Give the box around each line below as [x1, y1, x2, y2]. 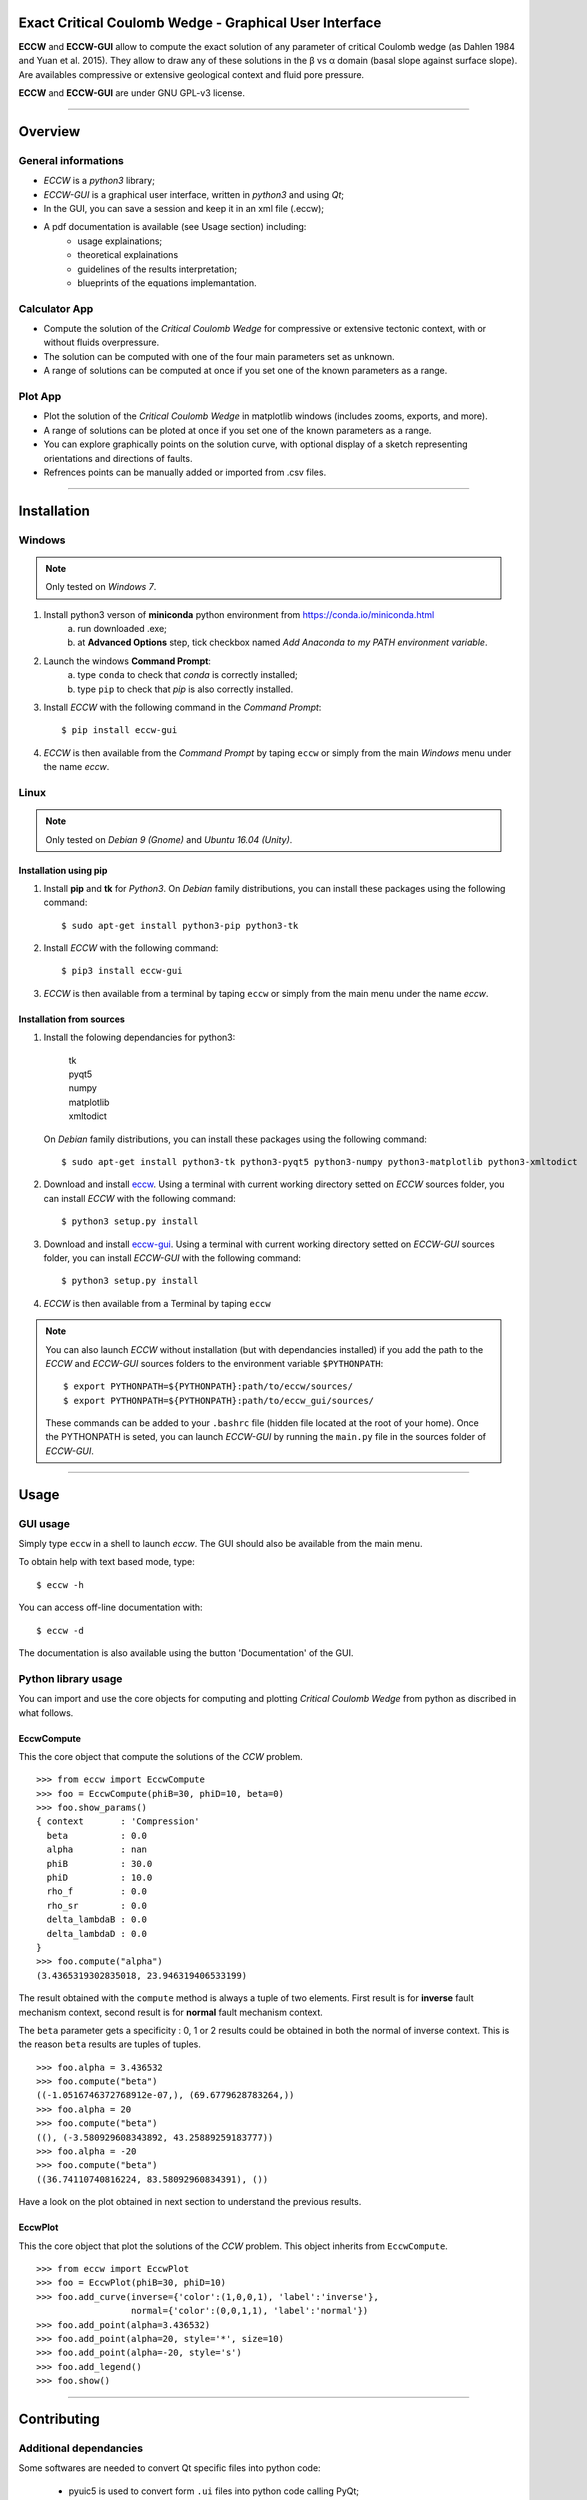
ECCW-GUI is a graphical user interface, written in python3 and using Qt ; [43, 188, 345, 200]
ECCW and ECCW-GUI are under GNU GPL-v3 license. [18, 87, 245, 99]
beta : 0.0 [46, 1830, 148, 1841]
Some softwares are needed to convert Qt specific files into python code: [18, 2462, 321, 2474]
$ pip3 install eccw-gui [61, 965, 183, 977]
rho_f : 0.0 [46, 1886, 148, 1897]
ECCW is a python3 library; [43, 175, 155, 187]
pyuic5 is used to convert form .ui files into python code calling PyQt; [68, 2485, 360, 2497]
